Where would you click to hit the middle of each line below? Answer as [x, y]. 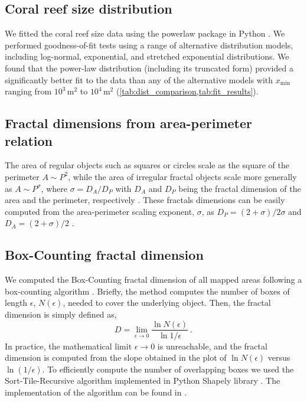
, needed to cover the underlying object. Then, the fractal [167, 303]
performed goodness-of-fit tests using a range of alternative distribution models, [149, 45]
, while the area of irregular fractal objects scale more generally [182, 176]
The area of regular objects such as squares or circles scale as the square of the [147, 165]
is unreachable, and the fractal [212, 346]
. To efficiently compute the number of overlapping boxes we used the [168, 369]
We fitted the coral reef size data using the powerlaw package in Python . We [145, 33]
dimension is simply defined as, [61, 314]
